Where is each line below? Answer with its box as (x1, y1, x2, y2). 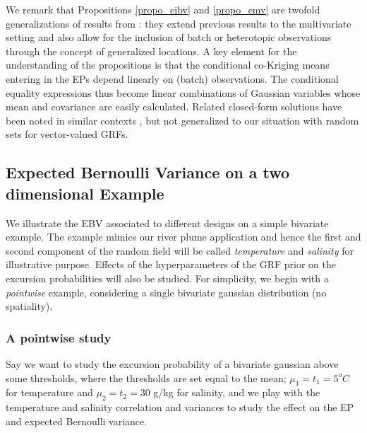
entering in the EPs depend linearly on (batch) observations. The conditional (6, 71, 339, 86)
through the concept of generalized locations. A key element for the (6, 43, 297, 58)
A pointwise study (6, 328, 112, 346)
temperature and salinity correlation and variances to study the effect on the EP (6, 400, 354, 415)
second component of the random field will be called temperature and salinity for (6, 243, 354, 258)
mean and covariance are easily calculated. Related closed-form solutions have (6, 99, 342, 114)
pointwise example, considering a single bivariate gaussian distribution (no (6, 284, 327, 299)
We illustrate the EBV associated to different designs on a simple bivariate (6, 215, 329, 230)
